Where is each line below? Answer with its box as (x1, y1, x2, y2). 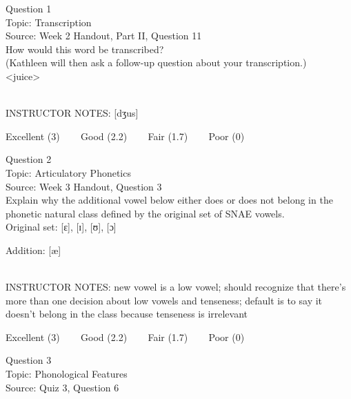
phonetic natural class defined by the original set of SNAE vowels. (6, 206, 285, 220)
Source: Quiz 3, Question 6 (6, 380, 119, 394)
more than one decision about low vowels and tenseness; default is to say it (6, 293, 323, 307)
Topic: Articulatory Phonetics (6, 165, 131, 179)
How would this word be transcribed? (6, 41, 164, 56)
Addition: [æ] (6, 242, 61, 257)
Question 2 (6, 152, 52, 166)
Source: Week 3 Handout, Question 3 (6, 179, 162, 193)
